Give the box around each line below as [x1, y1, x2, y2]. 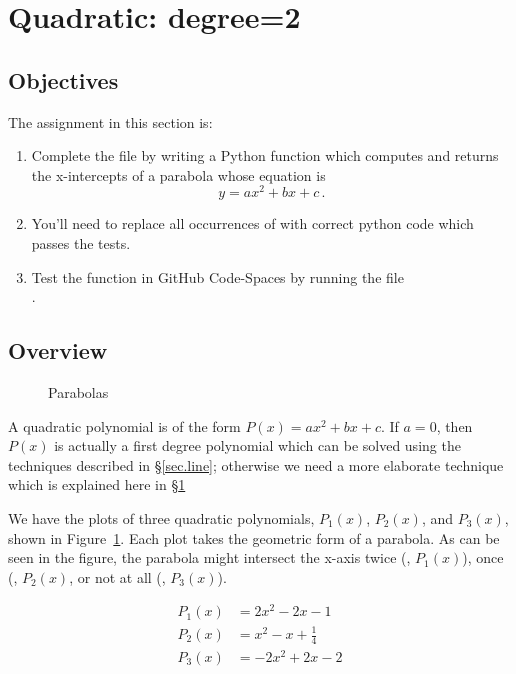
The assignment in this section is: [8, 111, 213, 132]
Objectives [8, 64, 119, 95]
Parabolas [48, 382, 109, 403]
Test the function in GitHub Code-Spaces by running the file [31, 266, 404, 287]
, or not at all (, [69, 566, 166, 587]
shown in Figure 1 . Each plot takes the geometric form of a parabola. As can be [8, 527, 500, 548]
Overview [8, 335, 108, 366]
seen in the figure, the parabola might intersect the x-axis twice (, [8, 547, 411, 568]
